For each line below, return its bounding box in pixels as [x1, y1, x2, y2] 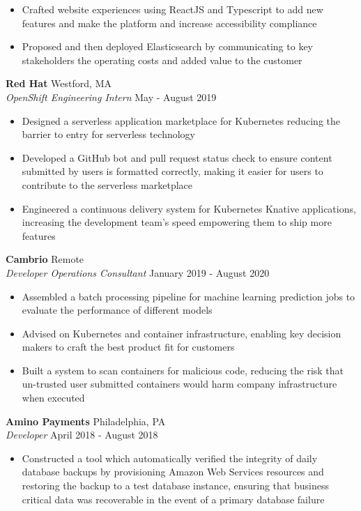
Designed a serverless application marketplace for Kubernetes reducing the [22, 113, 340, 128]
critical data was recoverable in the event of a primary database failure [22, 491, 325, 506]
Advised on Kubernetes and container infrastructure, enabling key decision [22, 326, 341, 340]
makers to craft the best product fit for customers [22, 340, 235, 354]
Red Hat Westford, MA [6, 76, 112, 91]
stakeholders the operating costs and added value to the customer [22, 52, 302, 67]
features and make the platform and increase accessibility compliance [22, 15, 317, 30]
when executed [22, 390, 85, 405]
